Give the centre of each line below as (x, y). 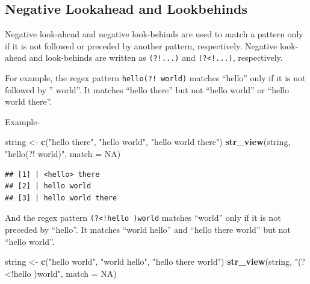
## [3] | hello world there (61, 198)
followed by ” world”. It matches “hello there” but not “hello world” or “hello (147, 89)
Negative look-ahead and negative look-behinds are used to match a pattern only (154, 34)
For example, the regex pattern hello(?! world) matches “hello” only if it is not (155, 78)
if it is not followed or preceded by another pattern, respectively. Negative (141, 45)
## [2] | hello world (48, 186)
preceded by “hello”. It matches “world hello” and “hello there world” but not (148, 230)
